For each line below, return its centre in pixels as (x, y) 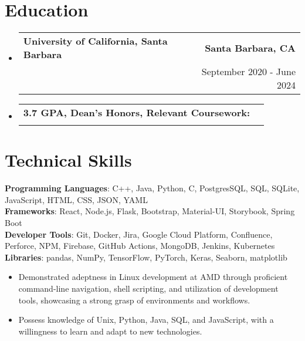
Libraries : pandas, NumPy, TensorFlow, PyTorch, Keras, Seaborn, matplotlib (146, 257)
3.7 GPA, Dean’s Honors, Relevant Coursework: (137, 113)
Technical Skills (68, 160)
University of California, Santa (95, 41)
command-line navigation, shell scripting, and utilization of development (148, 288)
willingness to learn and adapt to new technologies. (110, 331)
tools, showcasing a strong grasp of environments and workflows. (134, 300)
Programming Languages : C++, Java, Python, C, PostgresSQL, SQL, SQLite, (152, 188)
